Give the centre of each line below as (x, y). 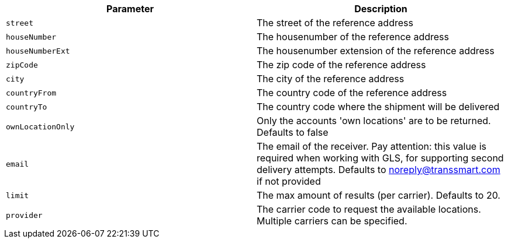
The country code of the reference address (352, 93)
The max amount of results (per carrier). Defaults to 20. (379, 195)
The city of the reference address (331, 79)
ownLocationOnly (40, 126)
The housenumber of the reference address (353, 37)
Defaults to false (293, 132)
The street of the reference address (335, 23)
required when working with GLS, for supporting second (380, 158)
